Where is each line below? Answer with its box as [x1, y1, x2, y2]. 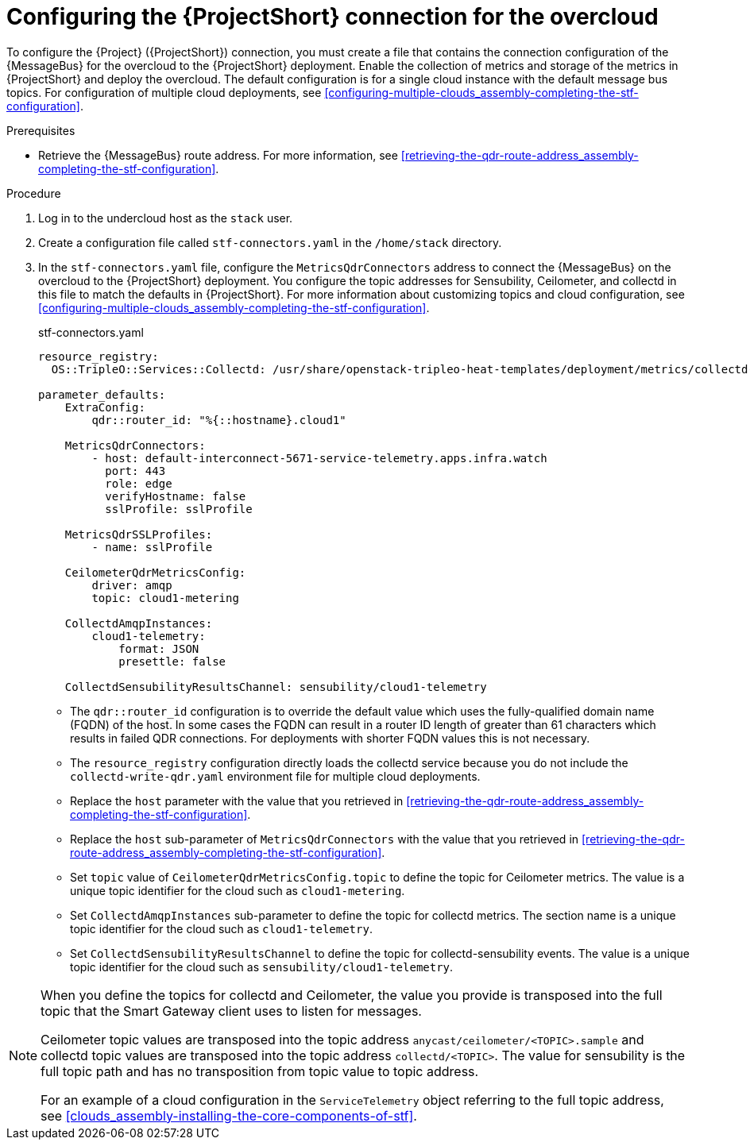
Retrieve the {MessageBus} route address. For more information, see [38, 148, 398, 162]
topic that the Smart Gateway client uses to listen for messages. [41, 1002, 422, 1019]
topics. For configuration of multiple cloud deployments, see [6, 85, 322, 99]
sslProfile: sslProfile [105, 502, 253, 515]
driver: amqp [91, 578, 172, 592]
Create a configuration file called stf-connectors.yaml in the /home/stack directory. [38, 235, 502, 249]
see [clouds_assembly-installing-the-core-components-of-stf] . [41, 1107, 417, 1124]
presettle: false [118, 654, 226, 668]
